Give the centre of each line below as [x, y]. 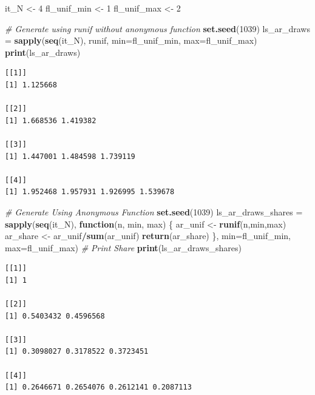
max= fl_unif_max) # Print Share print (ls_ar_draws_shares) [123, 247]
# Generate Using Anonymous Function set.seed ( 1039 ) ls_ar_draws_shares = [154, 211]
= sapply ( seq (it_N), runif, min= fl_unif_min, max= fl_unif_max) [131, 40]
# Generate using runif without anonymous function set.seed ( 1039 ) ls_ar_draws [157, 28]
